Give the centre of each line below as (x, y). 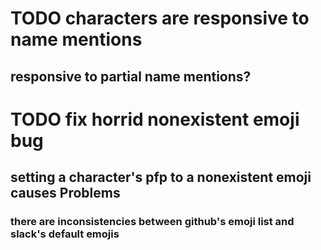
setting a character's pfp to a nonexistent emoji (161, 177)
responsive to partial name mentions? (131, 76)
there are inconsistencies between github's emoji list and (152, 222)
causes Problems (65, 193)
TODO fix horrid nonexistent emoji (155, 119)
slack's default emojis (65, 234)
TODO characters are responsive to (160, 18)
